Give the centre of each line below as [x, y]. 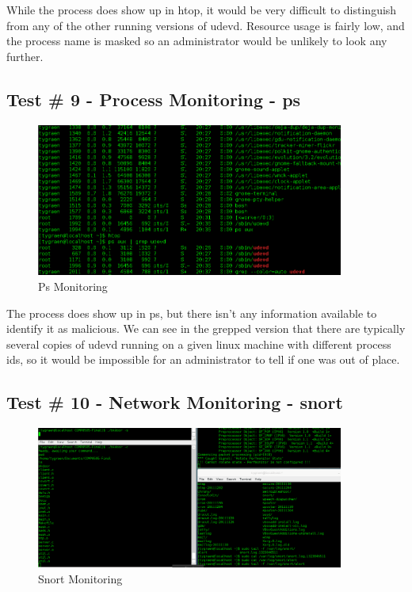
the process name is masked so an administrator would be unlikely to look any [197, 41]
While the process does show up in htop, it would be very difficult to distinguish [202, 10]
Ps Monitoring [73, 286]
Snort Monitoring [80, 578]
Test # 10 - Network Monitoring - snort [175, 402]
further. [25, 56]
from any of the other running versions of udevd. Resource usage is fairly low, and [206, 25]
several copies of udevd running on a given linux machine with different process [199, 344]
